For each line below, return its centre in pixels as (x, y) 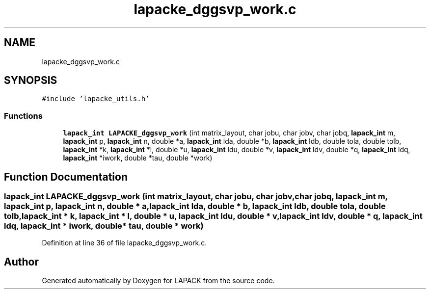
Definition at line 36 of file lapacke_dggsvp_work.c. (124, 243)
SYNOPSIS (31, 80)
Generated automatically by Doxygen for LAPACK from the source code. (158, 281)
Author (21, 262)
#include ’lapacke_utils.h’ (96, 99)
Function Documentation (66, 177)
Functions (23, 116)
